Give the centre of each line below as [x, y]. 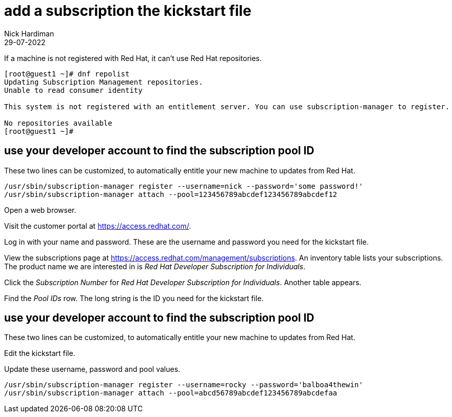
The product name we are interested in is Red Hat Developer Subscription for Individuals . [155, 266]
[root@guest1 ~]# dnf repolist [67, 74]
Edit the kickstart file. [40, 353]
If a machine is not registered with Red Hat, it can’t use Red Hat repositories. [133, 58]
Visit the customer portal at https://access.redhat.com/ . [98, 226]
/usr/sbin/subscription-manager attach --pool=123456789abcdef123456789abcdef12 [171, 194]
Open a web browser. [40, 210]
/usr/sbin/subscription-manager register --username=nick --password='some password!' [184, 186]
